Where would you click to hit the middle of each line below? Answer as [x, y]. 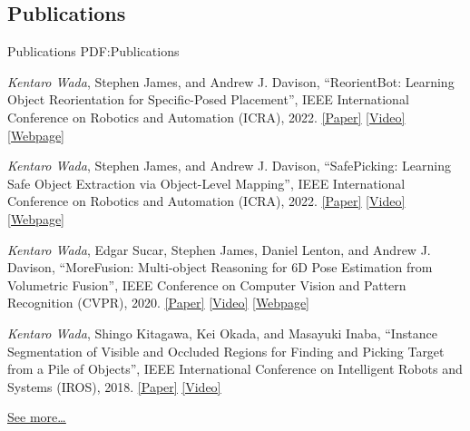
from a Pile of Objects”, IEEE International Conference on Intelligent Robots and [235, 369]
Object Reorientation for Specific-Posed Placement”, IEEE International [208, 99]
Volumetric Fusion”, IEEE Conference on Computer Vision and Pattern [207, 284]
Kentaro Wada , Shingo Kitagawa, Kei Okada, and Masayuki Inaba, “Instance [222, 333]
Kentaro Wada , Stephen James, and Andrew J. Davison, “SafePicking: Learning [229, 166]
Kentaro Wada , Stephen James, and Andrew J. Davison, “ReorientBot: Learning [231, 81]
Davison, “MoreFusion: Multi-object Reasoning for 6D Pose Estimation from [220, 267]
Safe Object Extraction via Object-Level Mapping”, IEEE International [206, 183]
